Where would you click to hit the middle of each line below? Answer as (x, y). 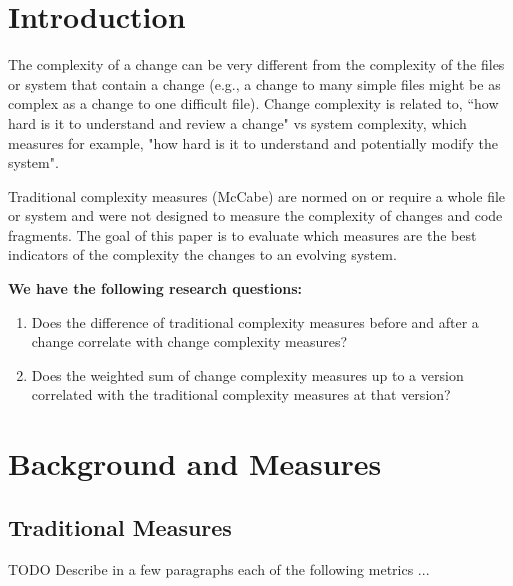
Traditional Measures (120, 526)
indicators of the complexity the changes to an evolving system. (202, 254)
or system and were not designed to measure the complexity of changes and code (255, 215)
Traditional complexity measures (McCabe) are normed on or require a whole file (257, 195)
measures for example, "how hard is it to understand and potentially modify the (253, 142)
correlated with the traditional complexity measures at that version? (241, 394)
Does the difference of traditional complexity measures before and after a (255, 321)
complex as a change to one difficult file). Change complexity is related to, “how (253, 103)
